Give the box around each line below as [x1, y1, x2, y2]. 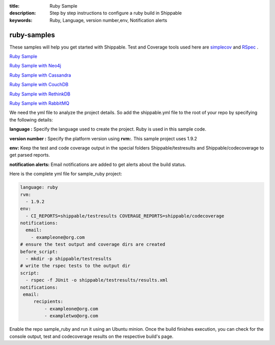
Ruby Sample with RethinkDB [9, 91, 71, 97]
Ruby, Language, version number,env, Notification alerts [49, 17, 168, 23]
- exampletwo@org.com [44, 313, 99, 319]
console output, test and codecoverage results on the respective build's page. [9, 333, 174, 339]
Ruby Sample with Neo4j [9, 63, 61, 69]
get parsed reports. [9, 152, 50, 158]
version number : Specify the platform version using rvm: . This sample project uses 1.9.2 [9, 135, 197, 141]
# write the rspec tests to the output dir [20, 263, 131, 269]
